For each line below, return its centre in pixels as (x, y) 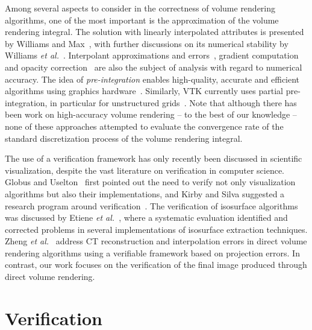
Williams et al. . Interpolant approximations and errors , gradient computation (152, 55)
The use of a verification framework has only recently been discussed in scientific (154, 158)
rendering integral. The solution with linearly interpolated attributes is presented (154, 32)
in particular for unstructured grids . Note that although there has (173, 102)
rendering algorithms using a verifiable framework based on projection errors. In (152, 252)
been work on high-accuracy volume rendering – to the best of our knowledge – (151, 114)
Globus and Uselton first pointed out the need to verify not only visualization (150, 182)
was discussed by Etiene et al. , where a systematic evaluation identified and (146, 217)
